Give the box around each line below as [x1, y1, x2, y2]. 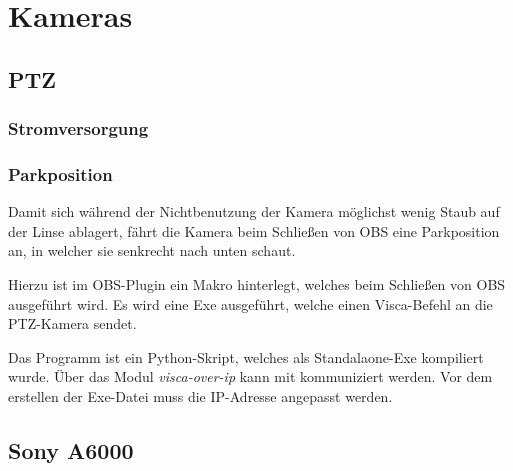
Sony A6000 [8, 434, 134, 465]
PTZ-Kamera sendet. [8, 313, 137, 334]
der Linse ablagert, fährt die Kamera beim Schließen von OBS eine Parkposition [8, 220, 500, 241]
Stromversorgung [8, 116, 149, 141]
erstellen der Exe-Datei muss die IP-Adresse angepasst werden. [8, 385, 393, 406]
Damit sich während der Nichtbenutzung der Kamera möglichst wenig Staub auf [8, 201, 500, 222]
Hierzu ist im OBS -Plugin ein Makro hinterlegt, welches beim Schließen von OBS [8, 274, 506, 294]
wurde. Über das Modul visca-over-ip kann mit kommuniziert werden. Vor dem [8, 366, 493, 387]
